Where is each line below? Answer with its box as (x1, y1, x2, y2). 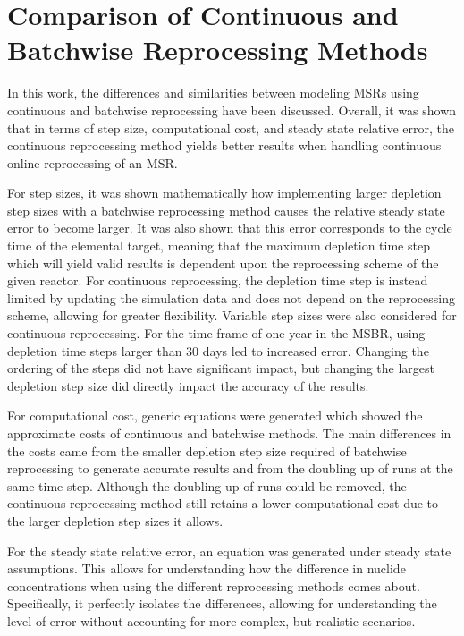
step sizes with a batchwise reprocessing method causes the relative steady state (7, 200, 445, 219)
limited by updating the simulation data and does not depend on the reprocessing (7, 288, 455, 307)
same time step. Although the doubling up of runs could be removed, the (7, 476, 407, 495)
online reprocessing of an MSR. (7, 153, 178, 172)
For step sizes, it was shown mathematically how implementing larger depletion (7, 183, 442, 202)
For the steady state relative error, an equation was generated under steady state (7, 541, 451, 560)
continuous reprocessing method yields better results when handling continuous (7, 136, 442, 155)
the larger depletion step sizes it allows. (7, 511, 224, 530)
